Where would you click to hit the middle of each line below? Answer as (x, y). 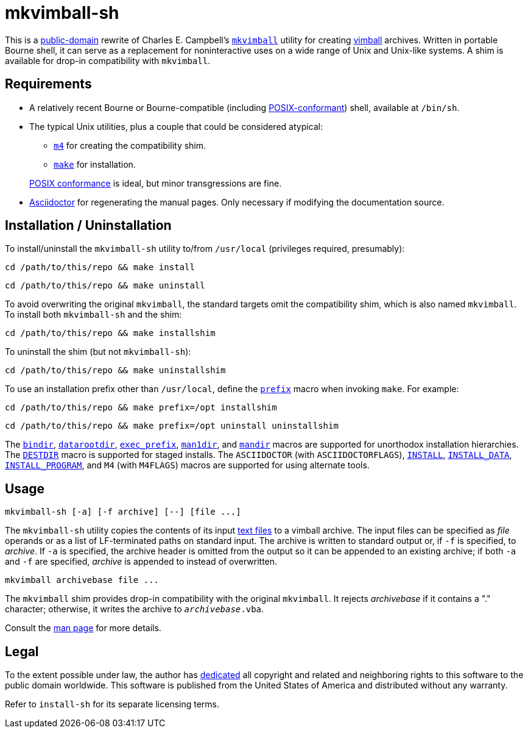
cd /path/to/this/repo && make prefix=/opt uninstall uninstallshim (172, 426)
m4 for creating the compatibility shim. (130, 145)
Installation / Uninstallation (88, 226)
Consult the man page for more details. (83, 628)
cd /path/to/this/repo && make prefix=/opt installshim (141, 408)
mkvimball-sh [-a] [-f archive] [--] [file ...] (123, 512)
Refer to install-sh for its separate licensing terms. (112, 704)
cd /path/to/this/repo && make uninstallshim (115, 370)
